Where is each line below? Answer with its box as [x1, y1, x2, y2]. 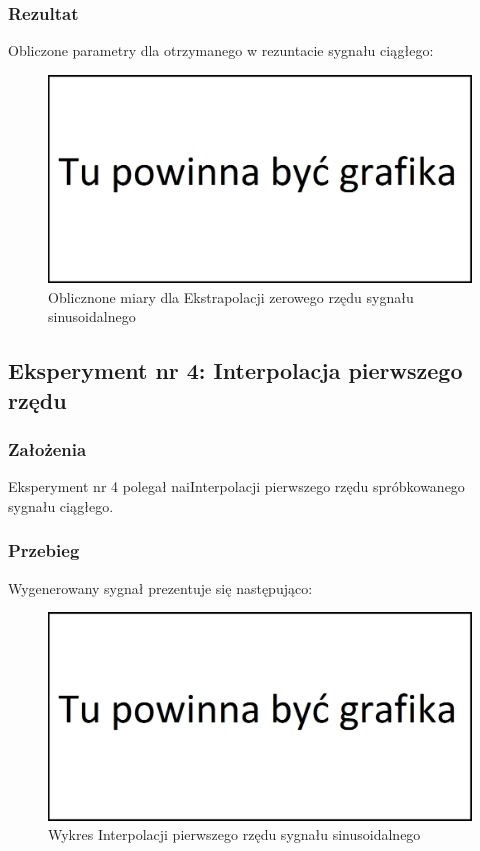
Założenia [8, 436, 87, 461]
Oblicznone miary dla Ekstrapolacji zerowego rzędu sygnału [48, 286, 414, 307]
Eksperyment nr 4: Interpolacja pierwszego [8, 355, 463, 386]
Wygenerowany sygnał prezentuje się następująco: [8, 577, 313, 598]
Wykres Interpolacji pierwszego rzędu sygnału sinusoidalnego [48, 824, 421, 845]
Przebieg [8, 538, 80, 563]
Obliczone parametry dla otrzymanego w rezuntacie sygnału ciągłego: [8, 40, 434, 61]
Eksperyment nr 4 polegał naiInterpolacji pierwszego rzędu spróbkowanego [8, 476, 465, 497]
